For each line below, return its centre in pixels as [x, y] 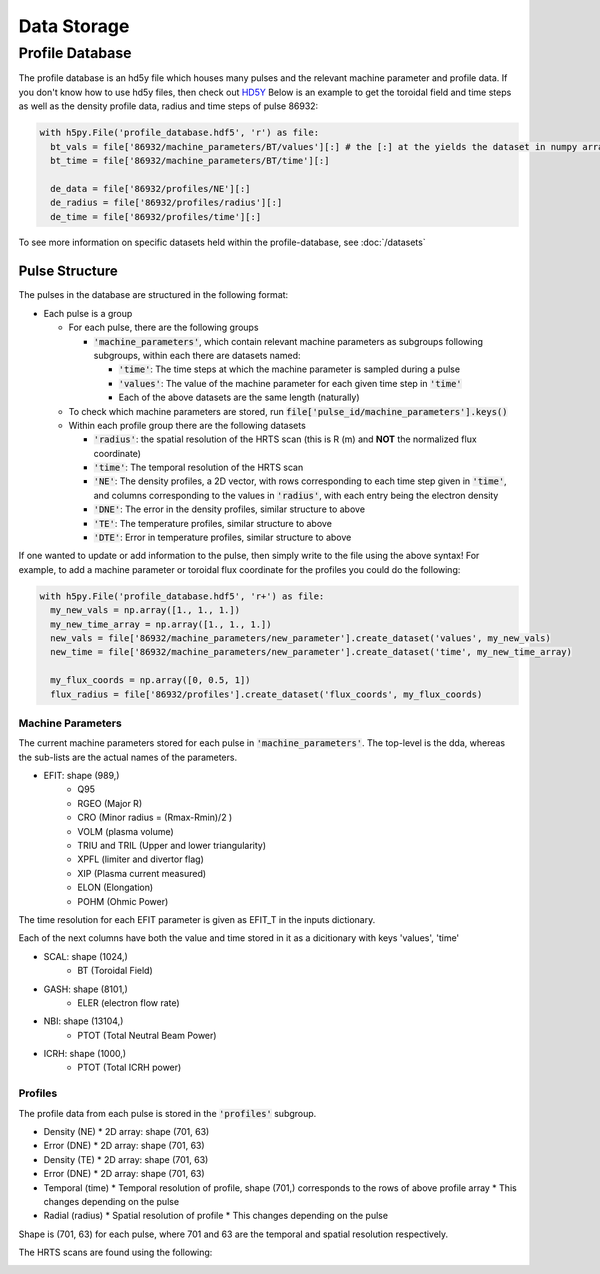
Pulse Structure [68, 271]
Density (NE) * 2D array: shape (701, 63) [126, 1131]
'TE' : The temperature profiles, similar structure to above [212, 523]
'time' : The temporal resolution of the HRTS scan [198, 467]
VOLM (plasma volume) [125, 831]
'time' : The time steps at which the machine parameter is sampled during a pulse [289, 369]
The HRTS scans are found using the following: [115, 1252]
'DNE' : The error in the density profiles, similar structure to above [229, 509]
